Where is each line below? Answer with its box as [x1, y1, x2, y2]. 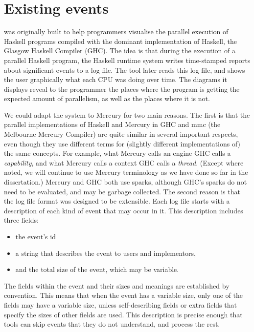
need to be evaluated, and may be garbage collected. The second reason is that [4, 186, 240, 196]
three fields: [4, 215, 39, 225]
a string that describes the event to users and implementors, [15, 248, 196, 258]
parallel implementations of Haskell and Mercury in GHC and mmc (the [4, 119, 221, 129]
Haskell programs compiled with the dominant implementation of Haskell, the [4, 36, 237, 46]
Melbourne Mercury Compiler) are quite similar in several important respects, [4, 129, 238, 139]
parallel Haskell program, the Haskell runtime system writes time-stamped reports [4, 55, 251, 65]
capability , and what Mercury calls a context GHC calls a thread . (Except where [4, 157, 244, 167]
